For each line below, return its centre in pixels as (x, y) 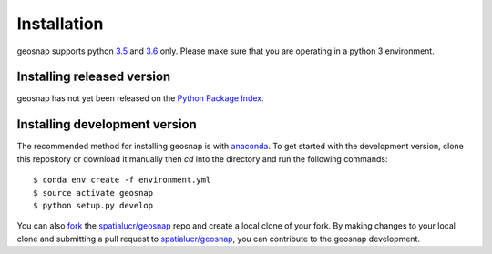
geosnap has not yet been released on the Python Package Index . (140, 98)
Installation (60, 24)
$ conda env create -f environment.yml (122, 180)
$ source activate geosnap (93, 193)
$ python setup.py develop (93, 205)
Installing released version (94, 77)
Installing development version (107, 124)
